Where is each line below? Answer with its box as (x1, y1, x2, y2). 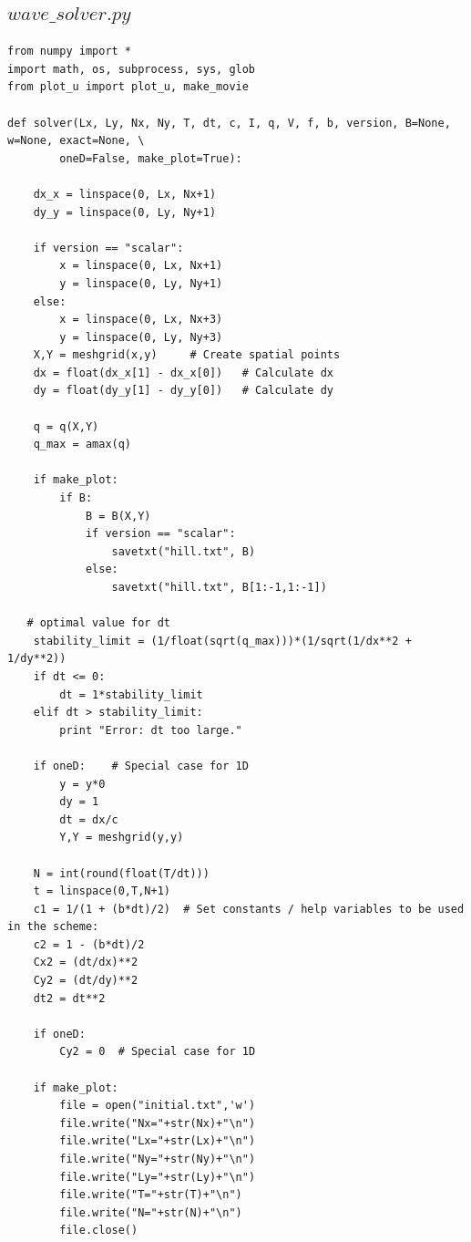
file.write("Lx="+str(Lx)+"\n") (59, 1134, 256, 1148)
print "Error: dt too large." (59, 723, 242, 737)
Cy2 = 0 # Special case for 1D (59, 1045, 256, 1059)
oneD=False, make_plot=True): (59, 151, 242, 165)
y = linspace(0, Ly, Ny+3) (59, 330, 223, 344)
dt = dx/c (59, 812, 118, 826)
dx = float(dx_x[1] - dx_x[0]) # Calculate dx (33, 366, 333, 379)
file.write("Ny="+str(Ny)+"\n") (59, 1153, 256, 1166)
